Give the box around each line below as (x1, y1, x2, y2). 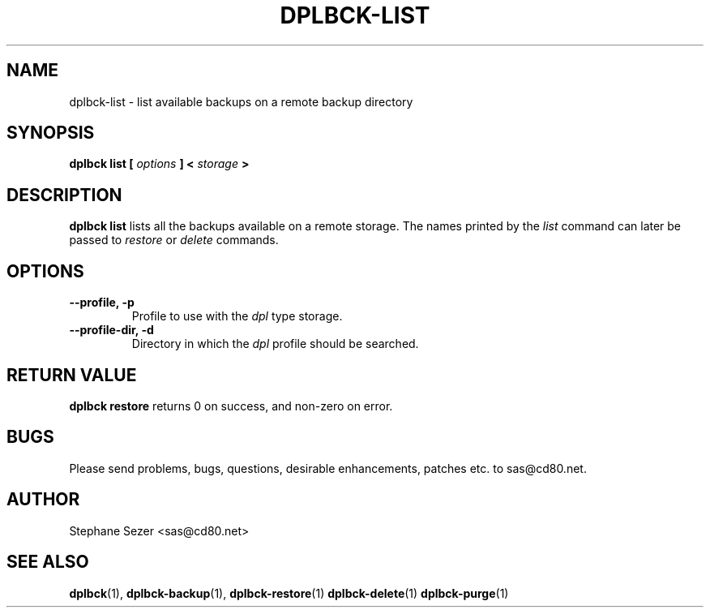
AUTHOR (6, 489, 80, 510)
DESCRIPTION (6, 184, 122, 205)
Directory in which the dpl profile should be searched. (131, 337, 419, 351)
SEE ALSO (6, 552, 89, 573)
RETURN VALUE (6, 364, 137, 385)
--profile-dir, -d (69, 323, 154, 337)
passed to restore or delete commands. (69, 233, 279, 247)
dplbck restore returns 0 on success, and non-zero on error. (69, 398, 393, 413)
